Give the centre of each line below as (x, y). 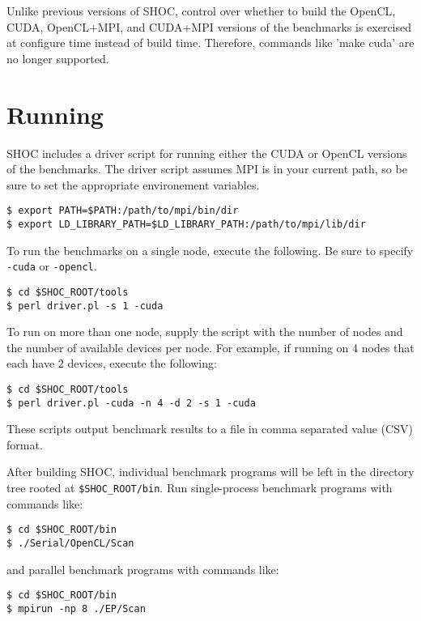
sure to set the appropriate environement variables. (133, 184)
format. (25, 444)
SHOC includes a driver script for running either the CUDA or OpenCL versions (207, 153)
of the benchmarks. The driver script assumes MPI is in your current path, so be (207, 169)
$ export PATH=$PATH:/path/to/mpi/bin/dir (123, 211)
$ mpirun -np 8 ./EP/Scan (76, 608)
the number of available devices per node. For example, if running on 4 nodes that (210, 347)
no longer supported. (58, 58)
